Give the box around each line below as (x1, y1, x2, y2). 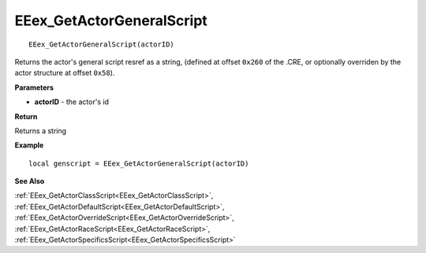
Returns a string (14, 126, 67, 136)
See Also (14, 177, 45, 186)
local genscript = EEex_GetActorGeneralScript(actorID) (28, 158, 249, 168)
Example (14, 140, 44, 150)
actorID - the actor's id (34, 97, 110, 106)
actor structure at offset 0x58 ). (14, 68, 115, 78)
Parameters (14, 83, 54, 92)
